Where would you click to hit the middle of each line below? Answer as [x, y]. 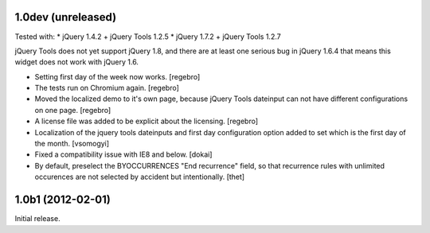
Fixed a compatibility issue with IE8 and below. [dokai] [123, 154]
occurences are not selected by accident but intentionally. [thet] [140, 177]
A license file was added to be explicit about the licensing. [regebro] [147, 121]
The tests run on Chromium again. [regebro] [107, 88]
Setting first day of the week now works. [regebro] [117, 76]
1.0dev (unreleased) [66, 17]
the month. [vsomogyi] [72, 144]
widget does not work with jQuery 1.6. [77, 62]
